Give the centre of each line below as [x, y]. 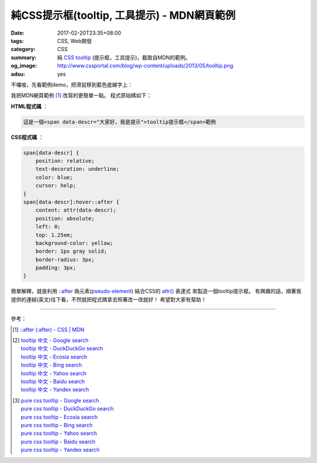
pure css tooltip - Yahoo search [59, 433]
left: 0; [48, 227]
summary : [24, 57]
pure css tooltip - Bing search [57, 425]
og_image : [24, 66]
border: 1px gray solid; [71, 251]
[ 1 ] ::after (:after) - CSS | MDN [48, 330]
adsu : [18, 74]
